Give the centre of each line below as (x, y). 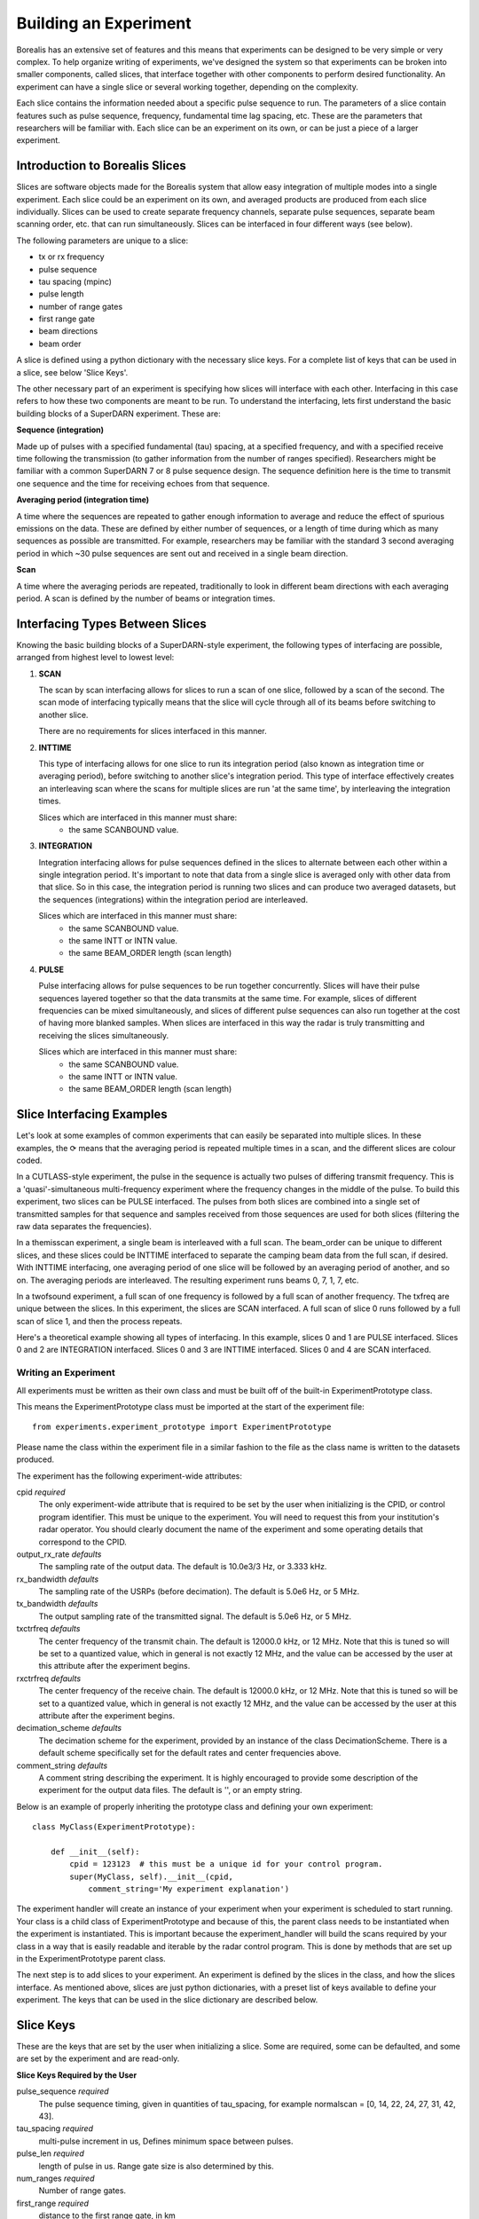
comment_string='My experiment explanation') (189, 1889)
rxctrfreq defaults (49, 1678)
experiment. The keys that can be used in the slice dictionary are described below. (167, 2000)
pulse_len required (50, 2153)
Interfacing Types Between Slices (112, 624)
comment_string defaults (62, 1765)
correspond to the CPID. (83, 1542)
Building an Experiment (104, 23)
